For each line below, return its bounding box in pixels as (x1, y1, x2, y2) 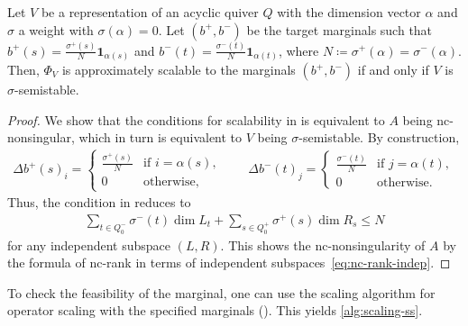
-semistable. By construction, (298, 128, 460, 147)
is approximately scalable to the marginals (61, 60, 296, 79)
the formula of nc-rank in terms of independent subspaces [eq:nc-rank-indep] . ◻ (7, 253, 451, 272)
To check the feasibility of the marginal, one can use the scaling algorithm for (7, 283, 436, 302)
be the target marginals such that (246, 20, 433, 39)
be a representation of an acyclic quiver (41, 3, 259, 21)
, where (278, 41, 319, 59)
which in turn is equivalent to (78, 128, 243, 147)
